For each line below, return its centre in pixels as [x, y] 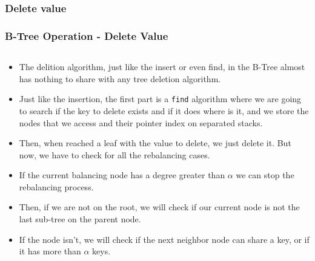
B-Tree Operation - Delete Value [87, 35]
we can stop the [265, 175]
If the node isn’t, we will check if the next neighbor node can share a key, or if [164, 239]
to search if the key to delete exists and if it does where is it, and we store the [164, 110]
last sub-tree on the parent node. [80, 219]
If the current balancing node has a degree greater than [122, 175]
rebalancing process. [56, 186]
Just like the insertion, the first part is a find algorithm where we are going [160, 99]
